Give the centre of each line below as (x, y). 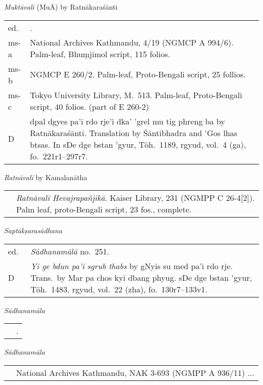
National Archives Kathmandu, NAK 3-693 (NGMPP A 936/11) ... (135, 372)
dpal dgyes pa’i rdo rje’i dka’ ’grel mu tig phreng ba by (127, 121)
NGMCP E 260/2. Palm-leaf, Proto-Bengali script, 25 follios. (138, 74)
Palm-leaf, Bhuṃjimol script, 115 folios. (100, 54)
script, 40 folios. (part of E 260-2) (90, 106)
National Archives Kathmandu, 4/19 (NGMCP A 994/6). (132, 42)
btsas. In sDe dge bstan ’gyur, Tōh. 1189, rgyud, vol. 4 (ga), (138, 144)
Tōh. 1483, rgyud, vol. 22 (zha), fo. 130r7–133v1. (119, 289)
